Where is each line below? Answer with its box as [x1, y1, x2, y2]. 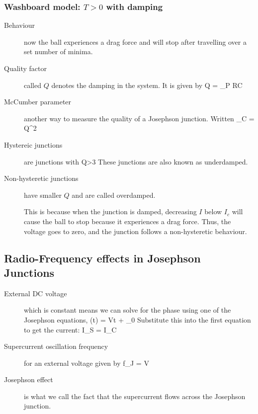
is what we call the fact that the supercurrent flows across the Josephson [24, 391, 246, 401]
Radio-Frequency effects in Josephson [4, 250, 201, 265]
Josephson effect [4, 374, 53, 385]
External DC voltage [4, 288, 67, 298]
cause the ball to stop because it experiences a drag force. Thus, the [24, 216, 231, 226]
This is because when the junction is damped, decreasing [24, 206, 197, 217]
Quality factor [4, 63, 47, 73]
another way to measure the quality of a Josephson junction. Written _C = [24, 113, 255, 123]
